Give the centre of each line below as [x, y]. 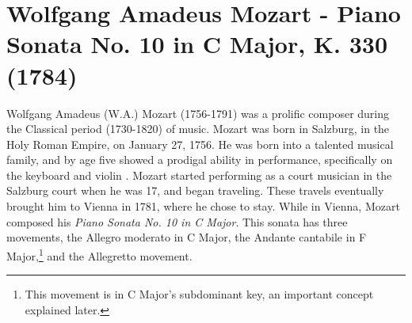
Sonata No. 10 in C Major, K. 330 [197, 44]
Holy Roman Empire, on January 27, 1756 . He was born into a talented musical [200, 144]
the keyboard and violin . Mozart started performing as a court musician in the [199, 175]
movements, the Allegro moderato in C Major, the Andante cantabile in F [187, 237]
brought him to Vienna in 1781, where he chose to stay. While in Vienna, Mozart [203, 206]
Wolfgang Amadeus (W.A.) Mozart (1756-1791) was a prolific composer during [198, 113]
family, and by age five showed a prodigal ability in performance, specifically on [200, 160]
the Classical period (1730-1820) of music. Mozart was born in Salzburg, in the [198, 129]
